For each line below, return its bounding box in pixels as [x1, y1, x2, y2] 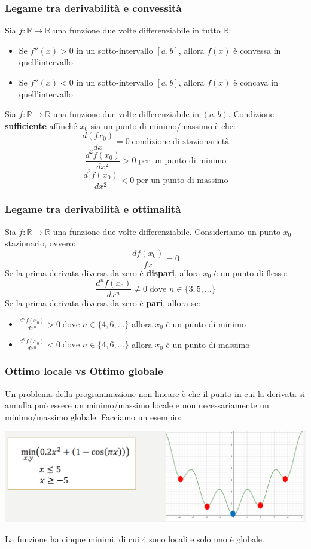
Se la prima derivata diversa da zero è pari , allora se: [5, 297, 201, 309]
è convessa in [233, 44, 281, 56]
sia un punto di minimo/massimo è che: [90, 119, 236, 132]
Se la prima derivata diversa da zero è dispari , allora [5, 267, 200, 279]
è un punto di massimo [166, 338, 250, 350]
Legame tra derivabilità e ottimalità [5, 202, 181, 216]
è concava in [233, 76, 278, 88]
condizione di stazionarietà [132, 137, 230, 146]
